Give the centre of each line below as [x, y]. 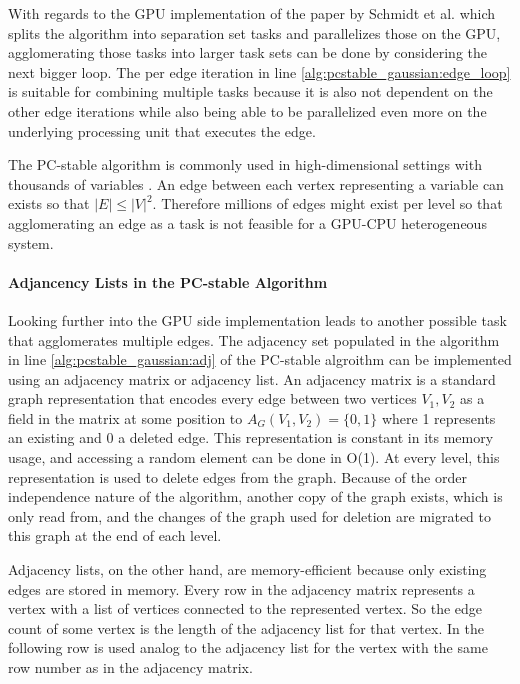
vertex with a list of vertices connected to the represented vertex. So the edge [245, 608]
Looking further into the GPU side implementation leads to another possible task [257, 319]
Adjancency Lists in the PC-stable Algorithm [168, 281]
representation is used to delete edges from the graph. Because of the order [237, 476]
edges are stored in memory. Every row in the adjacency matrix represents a [241, 588]
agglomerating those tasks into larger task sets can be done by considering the [247, 52]
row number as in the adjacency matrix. [130, 667]
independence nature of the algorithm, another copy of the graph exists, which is [255, 496]
